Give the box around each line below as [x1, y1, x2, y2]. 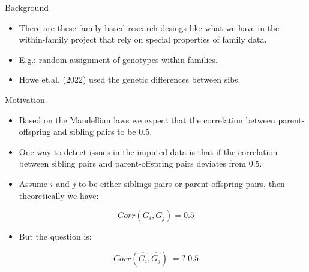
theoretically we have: [19, 189, 99, 201]
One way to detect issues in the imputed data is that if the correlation [19, 145, 278, 158]
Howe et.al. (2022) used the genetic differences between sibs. [19, 73, 241, 86]
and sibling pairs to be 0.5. [53, 125, 152, 138]
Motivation [5, 93, 45, 105]
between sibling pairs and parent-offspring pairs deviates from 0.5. [19, 157, 262, 170]
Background [5, 1, 49, 13]
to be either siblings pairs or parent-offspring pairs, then [78, 177, 285, 189]
